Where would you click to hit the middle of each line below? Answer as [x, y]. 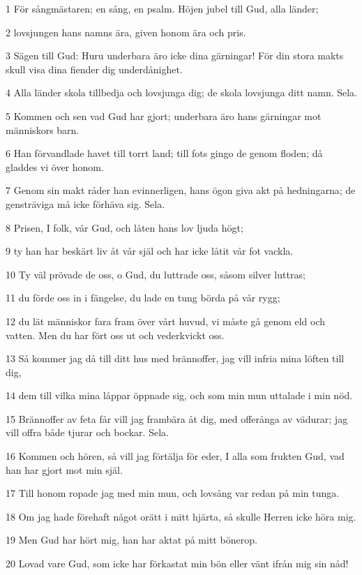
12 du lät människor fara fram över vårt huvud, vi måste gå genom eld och [166, 321]
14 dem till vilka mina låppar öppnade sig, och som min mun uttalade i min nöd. [179, 395]
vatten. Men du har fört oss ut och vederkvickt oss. [115, 335]
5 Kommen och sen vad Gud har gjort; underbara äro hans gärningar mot [164, 115]
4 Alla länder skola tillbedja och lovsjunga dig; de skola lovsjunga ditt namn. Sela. [182, 92]
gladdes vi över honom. [55, 166]
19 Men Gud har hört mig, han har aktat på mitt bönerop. [131, 540]
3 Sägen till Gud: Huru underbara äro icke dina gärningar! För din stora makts [175, 55]
